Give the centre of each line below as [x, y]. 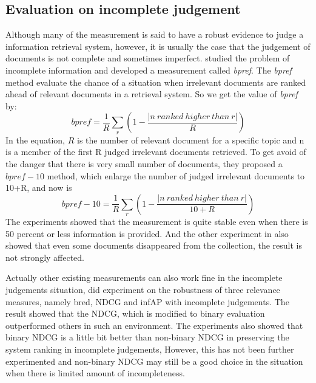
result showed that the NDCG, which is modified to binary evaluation [135, 313]
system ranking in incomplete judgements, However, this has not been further [150, 349]
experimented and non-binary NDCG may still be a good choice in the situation [154, 361]
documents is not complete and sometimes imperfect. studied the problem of [148, 58]
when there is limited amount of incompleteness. [95, 373]
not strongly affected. [45, 257]
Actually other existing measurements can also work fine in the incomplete [144, 278]
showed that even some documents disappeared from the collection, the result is [154, 245]
